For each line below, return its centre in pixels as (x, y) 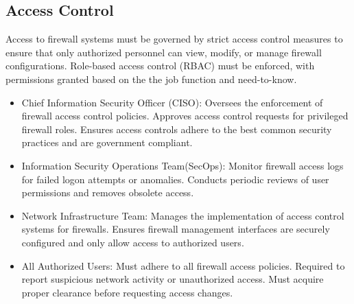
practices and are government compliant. (107, 142)
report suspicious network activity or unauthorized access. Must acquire (173, 279)
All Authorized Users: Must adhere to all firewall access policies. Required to (183, 265)
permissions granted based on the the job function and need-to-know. (151, 79)
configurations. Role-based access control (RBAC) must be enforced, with (160, 66)
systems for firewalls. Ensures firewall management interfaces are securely (176, 229)
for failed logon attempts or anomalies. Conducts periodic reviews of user (175, 179)
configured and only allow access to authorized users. (133, 242)
